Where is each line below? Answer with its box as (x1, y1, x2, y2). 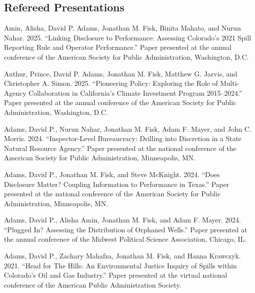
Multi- (220, 78, 239, 88)
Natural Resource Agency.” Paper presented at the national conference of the (4, 143, 236, 153)
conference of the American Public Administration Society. (4, 279, 182, 290)
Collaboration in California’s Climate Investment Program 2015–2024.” (28, 87, 243, 98)
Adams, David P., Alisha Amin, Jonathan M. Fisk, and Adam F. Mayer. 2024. (4, 215, 241, 225)
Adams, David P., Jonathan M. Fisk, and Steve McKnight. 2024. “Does (4, 169, 220, 179)
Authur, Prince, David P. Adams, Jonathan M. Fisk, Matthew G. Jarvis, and (4, 68, 238, 78)
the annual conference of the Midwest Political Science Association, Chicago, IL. (4, 234, 247, 244)
